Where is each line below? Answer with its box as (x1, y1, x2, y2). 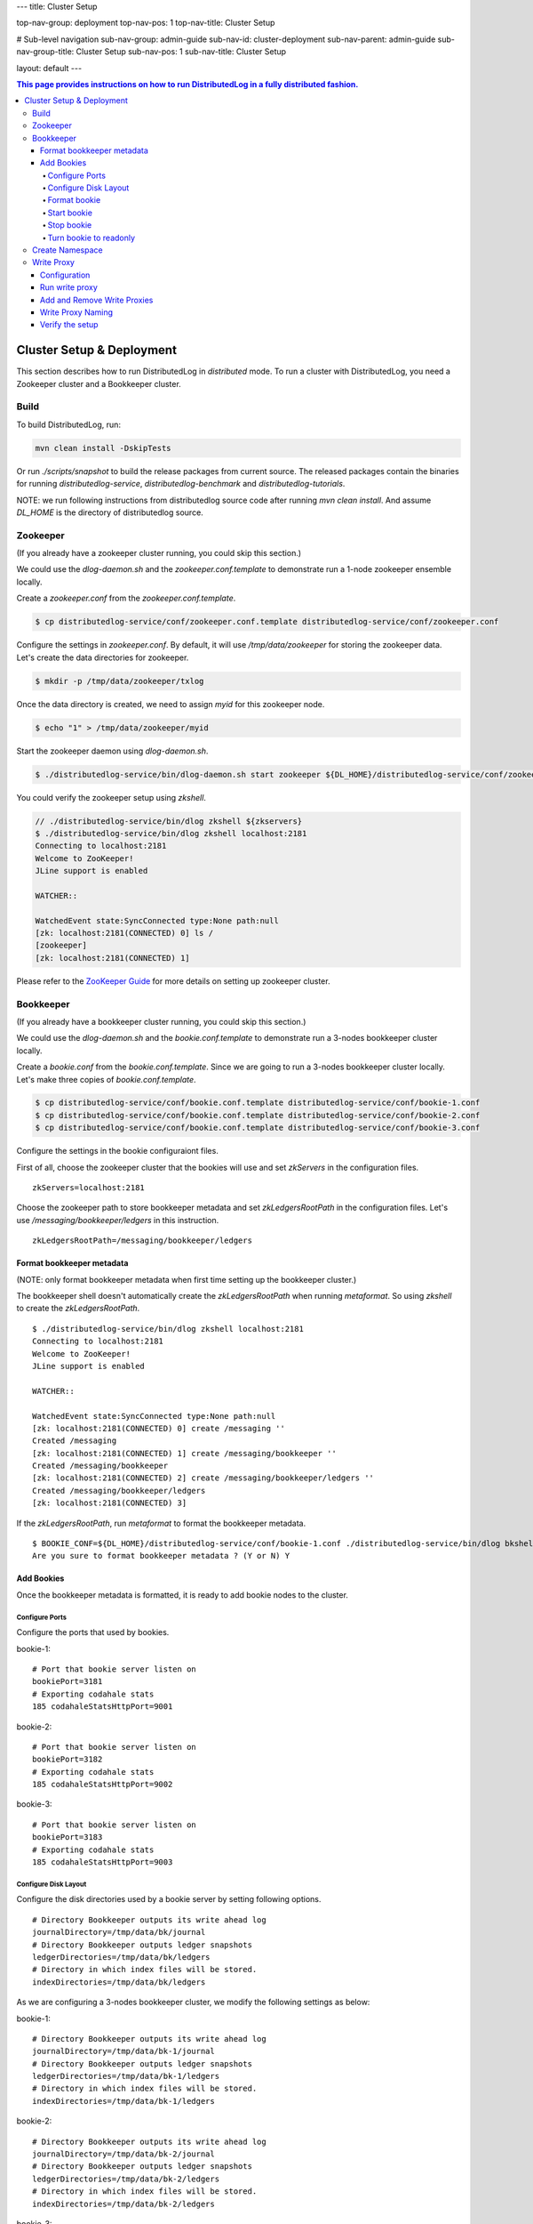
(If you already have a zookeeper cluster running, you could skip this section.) (16, 548, 302, 559)
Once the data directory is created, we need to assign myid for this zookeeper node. (16, 698, 325, 709)
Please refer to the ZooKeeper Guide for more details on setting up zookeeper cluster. (16, 975, 330, 987)
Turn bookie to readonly (47, 232, 136, 243)
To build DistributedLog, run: (16, 419, 122, 430)
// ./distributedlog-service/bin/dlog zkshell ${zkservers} (35, 816, 303, 826)
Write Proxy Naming (40, 307, 114, 318)
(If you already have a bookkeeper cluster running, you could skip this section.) (16, 1016, 306, 1027)
